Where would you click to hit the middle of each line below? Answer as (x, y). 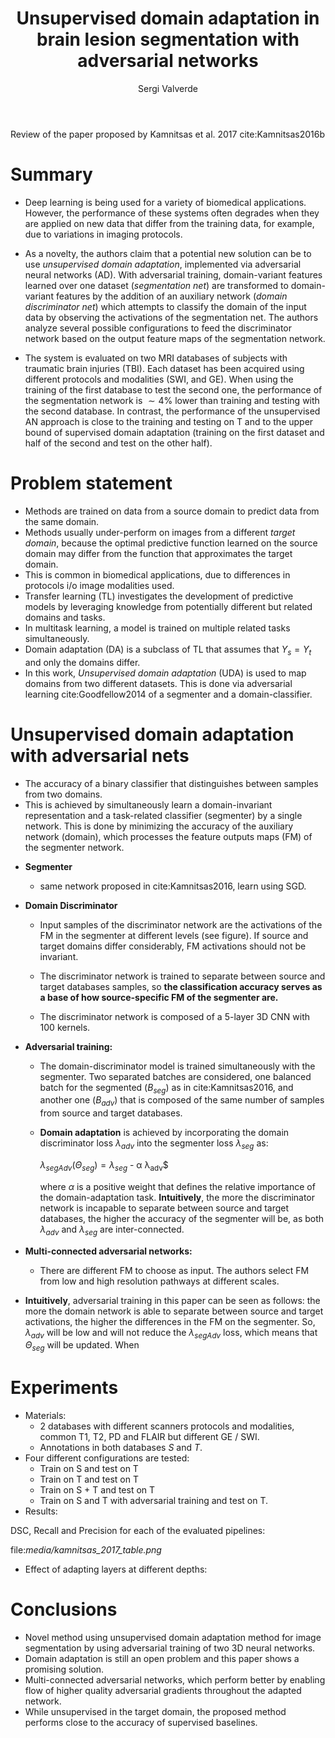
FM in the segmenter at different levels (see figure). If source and (174, 935)
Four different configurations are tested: (107, 1458)
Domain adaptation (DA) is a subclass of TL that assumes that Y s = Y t (168, 650)
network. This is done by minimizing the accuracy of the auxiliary (159, 826)
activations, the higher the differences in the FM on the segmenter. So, (170, 1321)
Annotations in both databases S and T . (121, 1448)
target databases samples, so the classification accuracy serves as (181, 986)
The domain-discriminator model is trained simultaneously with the (177, 1066)
